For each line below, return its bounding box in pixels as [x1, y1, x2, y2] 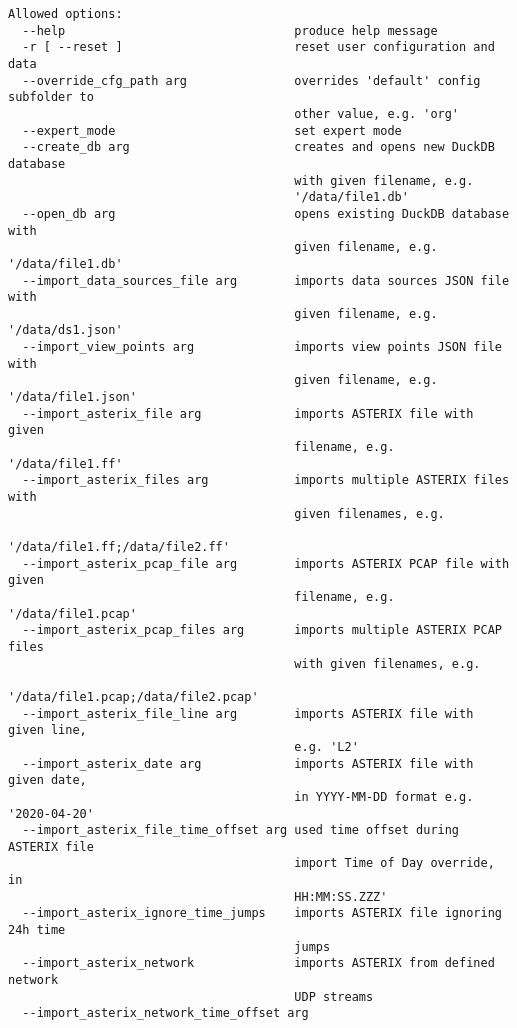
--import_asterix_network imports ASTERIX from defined [22, 956, 495, 971]
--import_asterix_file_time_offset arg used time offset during [22, 823, 460, 838]
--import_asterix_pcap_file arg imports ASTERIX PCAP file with [22, 556, 510, 571]
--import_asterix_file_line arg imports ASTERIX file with [22, 706, 474, 721]
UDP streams [294, 989, 374, 1004]
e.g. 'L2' [294, 739, 359, 754]
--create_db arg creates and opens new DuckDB [22, 140, 495, 155]
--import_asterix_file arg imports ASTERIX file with [22, 406, 474, 421]
